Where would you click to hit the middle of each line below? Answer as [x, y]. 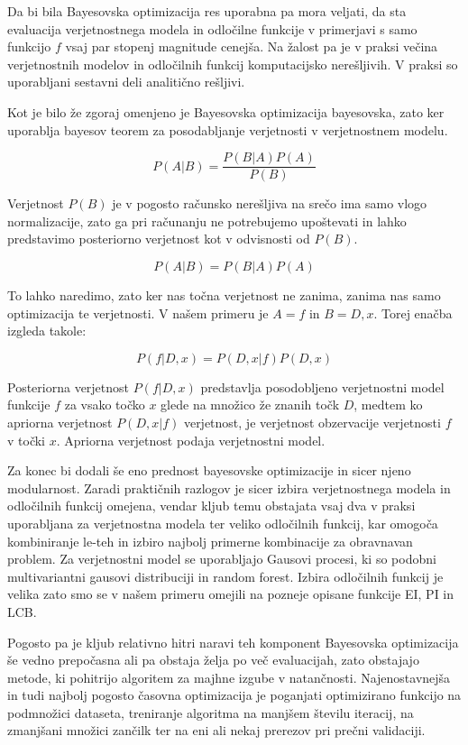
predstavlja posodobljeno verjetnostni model [322, 386]
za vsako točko [105, 405]
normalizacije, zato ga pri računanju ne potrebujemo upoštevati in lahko [207, 221]
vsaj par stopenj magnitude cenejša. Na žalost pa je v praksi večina [252, 46]
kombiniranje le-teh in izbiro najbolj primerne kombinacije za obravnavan [210, 541]
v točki [26, 440]
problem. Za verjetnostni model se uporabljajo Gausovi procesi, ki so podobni [222, 559]
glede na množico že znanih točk [250, 405]
